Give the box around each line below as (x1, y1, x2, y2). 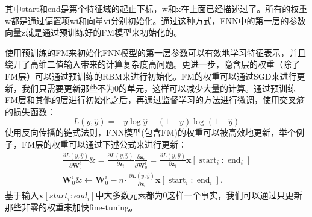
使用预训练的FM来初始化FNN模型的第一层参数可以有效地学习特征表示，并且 (5, 46, 307, 58)
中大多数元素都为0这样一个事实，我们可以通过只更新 (95, 189, 302, 201)
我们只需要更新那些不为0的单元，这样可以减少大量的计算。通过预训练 (21, 81, 296, 94)
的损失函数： (5, 105, 55, 118)
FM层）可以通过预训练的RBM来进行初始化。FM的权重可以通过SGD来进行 (5, 69, 297, 82)
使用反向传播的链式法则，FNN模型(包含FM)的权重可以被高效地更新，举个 (5, 126, 296, 139)
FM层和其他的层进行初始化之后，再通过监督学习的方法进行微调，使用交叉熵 (5, 93, 305, 106)
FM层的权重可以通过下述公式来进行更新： (21, 137, 187, 150)
